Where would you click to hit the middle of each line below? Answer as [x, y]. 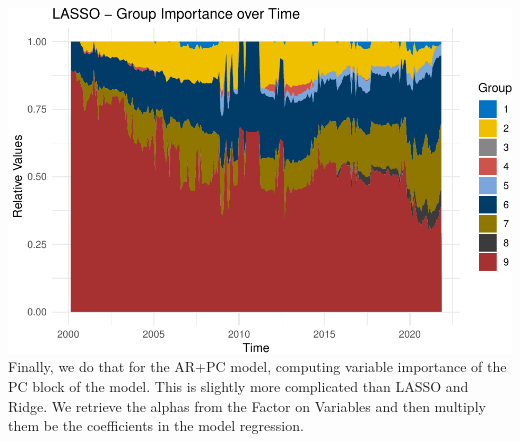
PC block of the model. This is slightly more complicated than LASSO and [238, 386]
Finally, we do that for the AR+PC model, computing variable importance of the [257, 366]
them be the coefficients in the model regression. [156, 425]
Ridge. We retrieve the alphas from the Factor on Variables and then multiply [247, 405]
